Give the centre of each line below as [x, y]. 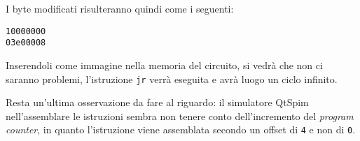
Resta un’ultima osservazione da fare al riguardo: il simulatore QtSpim [157, 102]
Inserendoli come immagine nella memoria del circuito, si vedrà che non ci [164, 65]
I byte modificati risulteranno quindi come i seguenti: [120, 8]
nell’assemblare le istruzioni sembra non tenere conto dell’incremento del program [180, 116]
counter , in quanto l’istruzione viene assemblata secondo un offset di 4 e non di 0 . [181, 129]
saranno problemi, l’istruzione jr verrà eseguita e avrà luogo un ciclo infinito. [172, 79]
